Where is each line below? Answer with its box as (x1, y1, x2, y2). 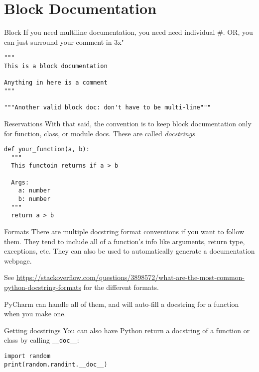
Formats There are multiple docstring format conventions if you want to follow (4, 226, 245, 236)
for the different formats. (83, 281, 159, 292)
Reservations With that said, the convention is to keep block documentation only (4, 118, 252, 128)
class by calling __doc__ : (4, 335, 79, 345)
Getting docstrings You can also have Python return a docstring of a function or (4, 325, 250, 335)
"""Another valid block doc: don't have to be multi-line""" (4, 104, 211, 111)
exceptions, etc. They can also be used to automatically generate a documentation (4, 246, 255, 256)
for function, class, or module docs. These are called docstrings (4, 128, 195, 138)
